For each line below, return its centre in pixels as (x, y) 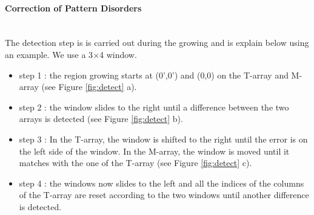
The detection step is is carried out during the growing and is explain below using (157, 43)
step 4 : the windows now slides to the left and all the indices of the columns (162, 183)
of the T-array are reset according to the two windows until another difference (164, 195)
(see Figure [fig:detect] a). (89, 87)
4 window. (118, 54)
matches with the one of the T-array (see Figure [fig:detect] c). (135, 163)
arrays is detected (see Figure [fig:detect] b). (101, 119)
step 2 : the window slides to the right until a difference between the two (154, 107)
